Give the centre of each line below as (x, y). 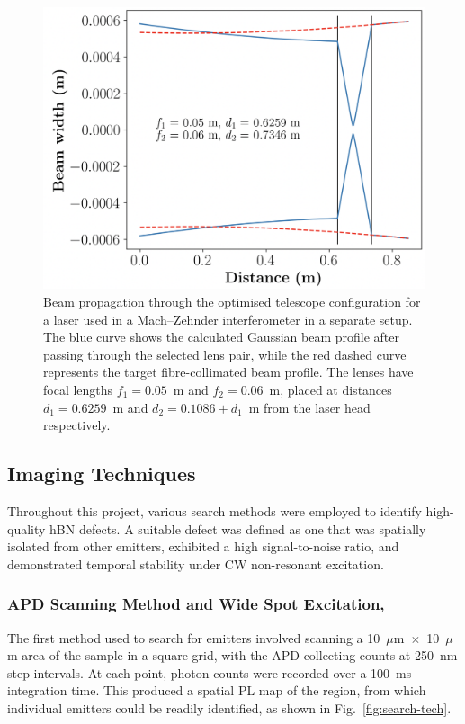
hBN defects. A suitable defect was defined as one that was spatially (238, 528)
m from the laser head (309, 407)
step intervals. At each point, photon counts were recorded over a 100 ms (210, 672)
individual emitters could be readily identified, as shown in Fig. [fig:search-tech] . (229, 707)
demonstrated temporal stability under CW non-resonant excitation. (196, 563)
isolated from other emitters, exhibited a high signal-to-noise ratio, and (203, 546)
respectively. (77, 425)
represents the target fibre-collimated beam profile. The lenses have (228, 372)
